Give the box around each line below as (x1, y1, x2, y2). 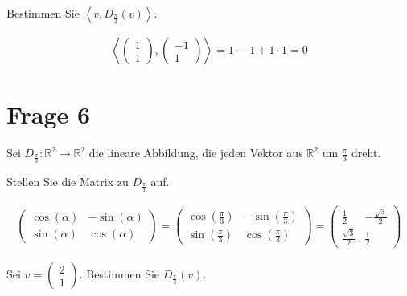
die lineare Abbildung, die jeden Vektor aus (88, 144, 303, 161)
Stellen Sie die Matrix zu (6, 172, 129, 189)
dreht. (351, 144, 381, 161)
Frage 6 (6, 98, 91, 131)
